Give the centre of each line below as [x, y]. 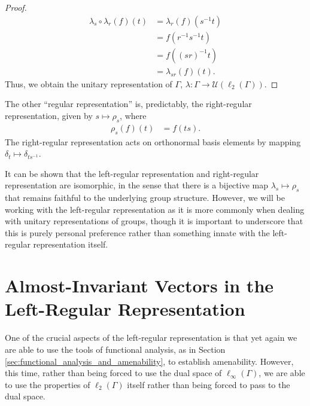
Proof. [16, 7]
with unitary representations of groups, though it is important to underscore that [154, 221]
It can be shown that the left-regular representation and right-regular [132, 173]
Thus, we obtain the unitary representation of [89, 83]
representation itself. [71, 244]
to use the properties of [48, 384]
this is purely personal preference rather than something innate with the [137, 232]
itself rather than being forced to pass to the [209, 384]
